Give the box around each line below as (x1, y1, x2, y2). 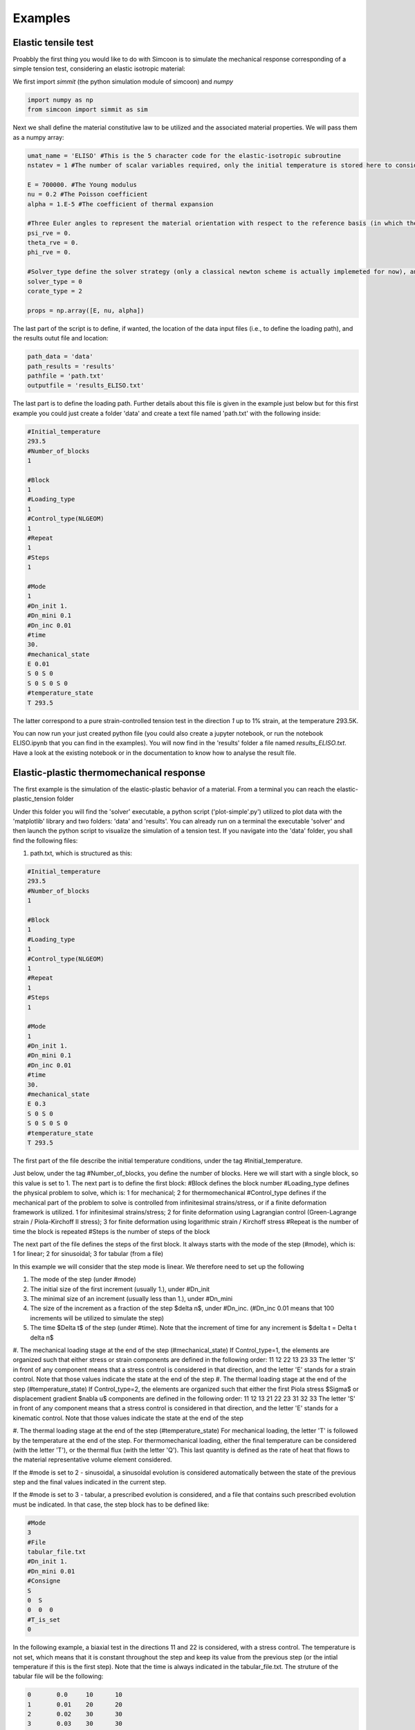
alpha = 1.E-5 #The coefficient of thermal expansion (27, 200, 214, 208)
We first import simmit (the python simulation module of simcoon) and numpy (12, 77, 234, 86)
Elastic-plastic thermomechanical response (12, 767, 205, 778)
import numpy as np (27, 95, 93, 104)
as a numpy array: (12, 133, 65, 141)
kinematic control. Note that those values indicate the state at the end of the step (12, 1414, 243, 1422)
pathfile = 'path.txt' (27, 372, 104, 380)
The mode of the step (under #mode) (30, 1275, 136, 1284)
